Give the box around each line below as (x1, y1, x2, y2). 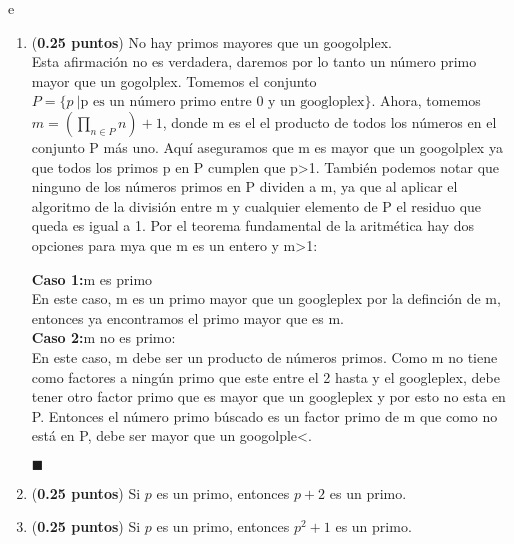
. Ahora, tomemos (371, 90, 481, 111)
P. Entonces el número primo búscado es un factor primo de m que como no (31, 405, 498, 426)
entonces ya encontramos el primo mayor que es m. (31, 307, 344, 328)
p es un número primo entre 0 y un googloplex (80, 95, 365, 110)
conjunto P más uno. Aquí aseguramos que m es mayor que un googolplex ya (31, 136, 503, 157)
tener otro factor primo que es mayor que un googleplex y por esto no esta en (31, 386, 506, 407)
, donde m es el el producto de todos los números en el (162, 111, 497, 132)
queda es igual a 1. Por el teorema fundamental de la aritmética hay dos (31, 215, 475, 236)
